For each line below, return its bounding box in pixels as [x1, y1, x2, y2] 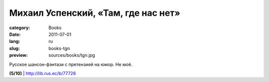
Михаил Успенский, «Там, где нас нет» [9, 7, 180, 18]
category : [9, 25, 30, 31]
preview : [9, 52, 28, 58]
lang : [9, 39, 20, 44]
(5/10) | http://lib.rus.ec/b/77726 [9, 70, 76, 76]
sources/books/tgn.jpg [48, 52, 96, 58]
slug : [9, 45, 20, 51]
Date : [9, 31, 21, 37]
